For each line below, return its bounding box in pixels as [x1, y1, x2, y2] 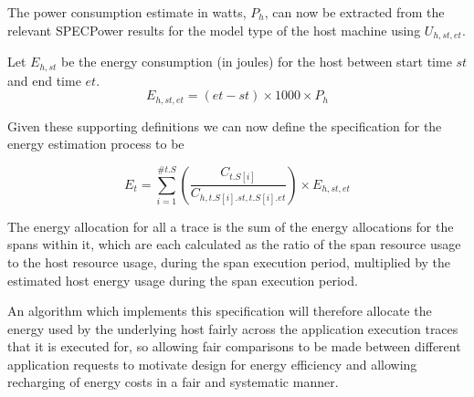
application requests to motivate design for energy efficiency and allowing [7, 354, 417, 373]
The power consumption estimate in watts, [7, 3, 247, 21]
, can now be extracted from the [264, 3, 445, 21]
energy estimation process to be [7, 134, 184, 153]
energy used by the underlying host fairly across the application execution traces [7, 319, 458, 338]
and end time [7, 70, 81, 89]
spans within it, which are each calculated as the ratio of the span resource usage [7, 235, 461, 254]
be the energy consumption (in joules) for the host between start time [61, 52, 452, 71]
